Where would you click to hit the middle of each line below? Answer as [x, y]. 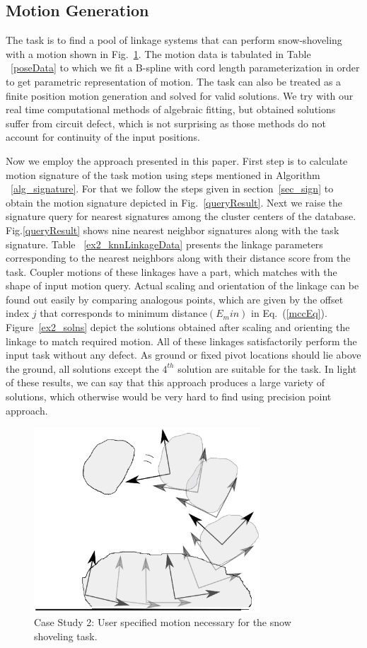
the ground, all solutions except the [82, 368]
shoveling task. [66, 636]
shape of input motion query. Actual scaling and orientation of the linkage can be [182, 285]
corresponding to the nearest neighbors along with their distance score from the [178, 258]
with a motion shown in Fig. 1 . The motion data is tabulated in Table [158, 53]
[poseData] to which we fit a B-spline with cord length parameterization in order [185, 68]
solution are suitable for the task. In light [267, 368]
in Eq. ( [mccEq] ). [289, 313]
